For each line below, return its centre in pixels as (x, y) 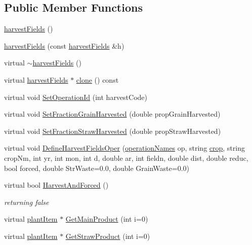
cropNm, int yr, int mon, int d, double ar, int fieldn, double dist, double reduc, (126, 157)
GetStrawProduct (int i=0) (108, 236)
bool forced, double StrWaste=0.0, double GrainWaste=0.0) (97, 168)
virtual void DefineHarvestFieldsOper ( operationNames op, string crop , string (124, 148)
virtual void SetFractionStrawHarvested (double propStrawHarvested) (113, 131)
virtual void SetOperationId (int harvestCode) (76, 97)
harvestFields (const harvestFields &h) (64, 45)
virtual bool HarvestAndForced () (56, 185)
